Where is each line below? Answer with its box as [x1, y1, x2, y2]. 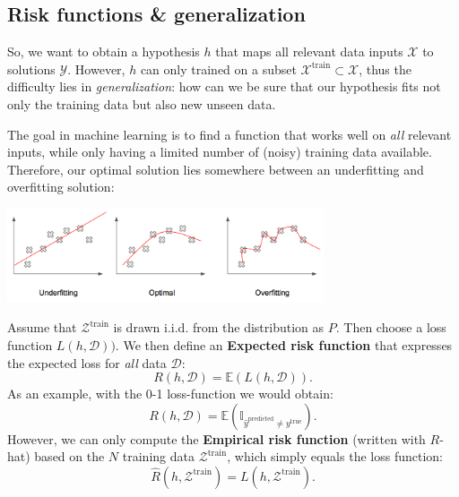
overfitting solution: [7, 177, 115, 196]
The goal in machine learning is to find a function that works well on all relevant [7, 124, 452, 143]
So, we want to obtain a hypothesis [7, 42, 200, 61]
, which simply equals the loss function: [227, 447, 443, 466]
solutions [7, 59, 56, 78]
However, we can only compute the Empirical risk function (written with [7, 429, 426, 448]
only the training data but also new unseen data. [7, 94, 276, 113]
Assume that [7, 318, 77, 337]
